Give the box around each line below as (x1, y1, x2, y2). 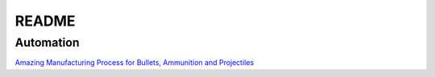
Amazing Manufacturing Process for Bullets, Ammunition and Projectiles (14, 58, 255, 67)
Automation (14, 35, 80, 50)
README (14, 12, 76, 30)
